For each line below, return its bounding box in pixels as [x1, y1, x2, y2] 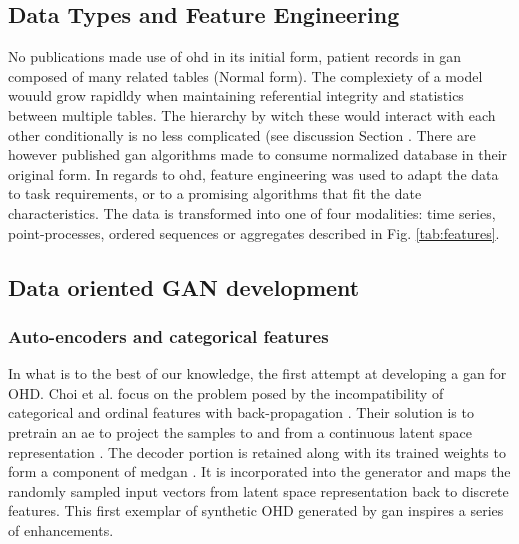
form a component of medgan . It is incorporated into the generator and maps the [8, 461, 511, 482]
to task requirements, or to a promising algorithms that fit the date [8, 183, 422, 204]
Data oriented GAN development [8, 271, 360, 302]
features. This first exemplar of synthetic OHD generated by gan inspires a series [8, 500, 504, 521]
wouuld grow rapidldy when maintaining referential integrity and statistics [8, 85, 464, 106]
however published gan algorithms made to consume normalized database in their [8, 144, 508, 165]
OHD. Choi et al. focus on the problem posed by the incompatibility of [8, 382, 444, 403]
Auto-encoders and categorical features [8, 323, 329, 348]
